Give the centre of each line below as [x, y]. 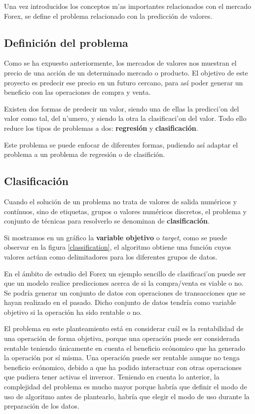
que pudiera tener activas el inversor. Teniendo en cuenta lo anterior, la [112, 377]
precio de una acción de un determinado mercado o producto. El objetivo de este [126, 72]
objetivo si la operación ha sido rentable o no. [73, 312]
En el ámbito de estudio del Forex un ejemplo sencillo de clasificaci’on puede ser [125, 273]
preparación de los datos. [42, 406]
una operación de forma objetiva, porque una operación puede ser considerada [122, 338]
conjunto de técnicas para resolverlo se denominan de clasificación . [107, 221]
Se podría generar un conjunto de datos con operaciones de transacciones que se [125, 292]
